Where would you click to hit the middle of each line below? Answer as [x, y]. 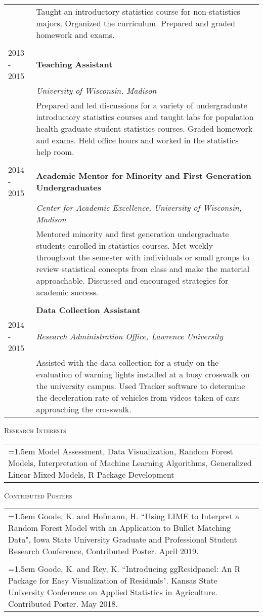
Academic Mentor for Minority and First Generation [144, 175]
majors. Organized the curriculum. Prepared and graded [136, 23]
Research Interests [35, 430]
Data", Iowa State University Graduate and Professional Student [123, 540]
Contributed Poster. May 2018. [63, 604]
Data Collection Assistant [88, 310]
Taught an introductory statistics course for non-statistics [138, 11]
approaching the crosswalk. [84, 409]
